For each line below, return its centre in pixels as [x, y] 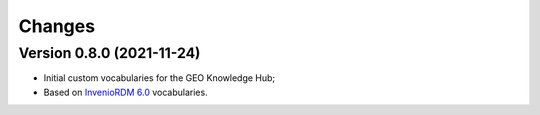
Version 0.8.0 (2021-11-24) [109, 53]
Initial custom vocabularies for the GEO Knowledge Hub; [159, 78]
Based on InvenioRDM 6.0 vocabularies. [126, 92]
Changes [56, 26]
